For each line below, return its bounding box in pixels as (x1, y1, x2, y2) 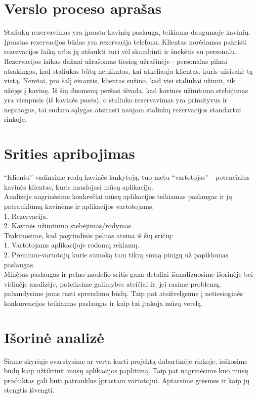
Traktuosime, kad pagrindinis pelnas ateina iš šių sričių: (4, 230, 173, 240)
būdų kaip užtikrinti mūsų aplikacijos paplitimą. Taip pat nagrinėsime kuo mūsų (4, 365, 248, 376)
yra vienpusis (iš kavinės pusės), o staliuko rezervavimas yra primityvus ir (4, 95, 228, 105)
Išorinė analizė (4, 327, 104, 347)
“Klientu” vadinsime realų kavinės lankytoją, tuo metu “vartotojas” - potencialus (4, 172, 250, 182)
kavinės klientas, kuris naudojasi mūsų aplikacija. (4, 181, 153, 192)
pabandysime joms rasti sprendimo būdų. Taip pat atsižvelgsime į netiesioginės (4, 288, 243, 298)
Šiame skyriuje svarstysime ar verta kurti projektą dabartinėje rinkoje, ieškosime (4, 355, 248, 366)
